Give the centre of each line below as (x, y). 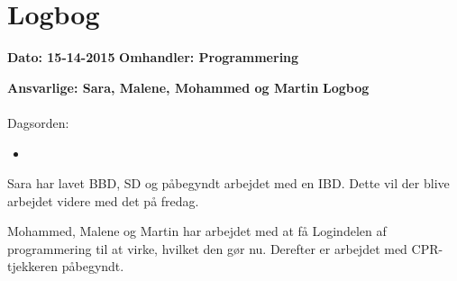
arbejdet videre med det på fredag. (103, 200)
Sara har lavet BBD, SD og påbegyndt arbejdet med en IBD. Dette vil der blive (228, 183)
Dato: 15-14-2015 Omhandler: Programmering (153, 57)
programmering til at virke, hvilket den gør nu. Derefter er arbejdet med (207, 248)
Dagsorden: (38, 122)
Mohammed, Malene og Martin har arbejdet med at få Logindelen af (197, 231)
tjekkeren (33, 266)
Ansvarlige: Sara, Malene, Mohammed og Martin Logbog (188, 87)
